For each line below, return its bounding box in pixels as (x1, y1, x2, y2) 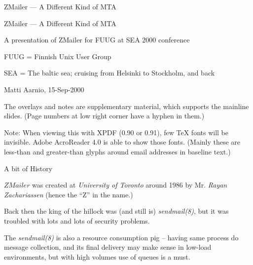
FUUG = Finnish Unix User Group (4, 51, 111, 61)
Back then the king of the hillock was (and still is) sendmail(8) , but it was (4, 206, 229, 216)
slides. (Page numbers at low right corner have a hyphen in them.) (4, 111, 205, 121)
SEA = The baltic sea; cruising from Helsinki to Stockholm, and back (4, 68, 215, 78)
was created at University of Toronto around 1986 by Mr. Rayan (32, 180, 227, 190)
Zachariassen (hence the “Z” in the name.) (4, 189, 133, 199)
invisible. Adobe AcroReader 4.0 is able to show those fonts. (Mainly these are (4, 137, 241, 147)
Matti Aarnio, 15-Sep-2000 (4, 84, 84, 94)
